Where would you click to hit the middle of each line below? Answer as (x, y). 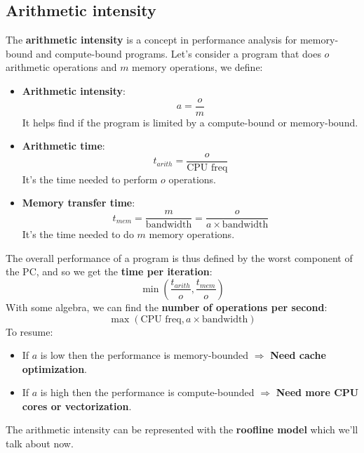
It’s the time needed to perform (90, 179)
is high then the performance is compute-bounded (147, 392)
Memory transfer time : (79, 203)
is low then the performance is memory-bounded (144, 355)
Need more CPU (317, 392)
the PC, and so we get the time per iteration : (109, 271)
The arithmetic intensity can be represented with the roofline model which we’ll (182, 429)
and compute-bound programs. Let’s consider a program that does (178, 53)
